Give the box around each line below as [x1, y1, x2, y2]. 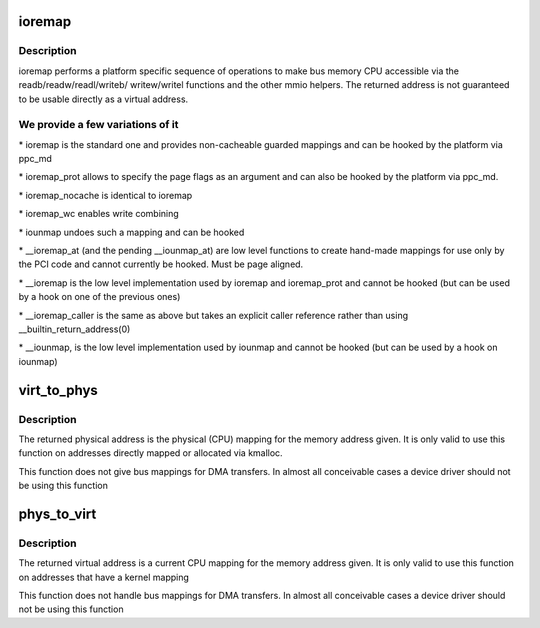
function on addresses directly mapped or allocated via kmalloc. [18, 447, 284, 459]
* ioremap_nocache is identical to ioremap [18, 189, 193, 201]
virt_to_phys [18, 381, 99, 399]
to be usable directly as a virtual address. [18, 93, 189, 105]
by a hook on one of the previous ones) [18, 291, 181, 303]
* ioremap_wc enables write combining [18, 208, 179, 220]
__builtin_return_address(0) [18, 323, 131, 335]
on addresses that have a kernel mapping [18, 571, 190, 583]
